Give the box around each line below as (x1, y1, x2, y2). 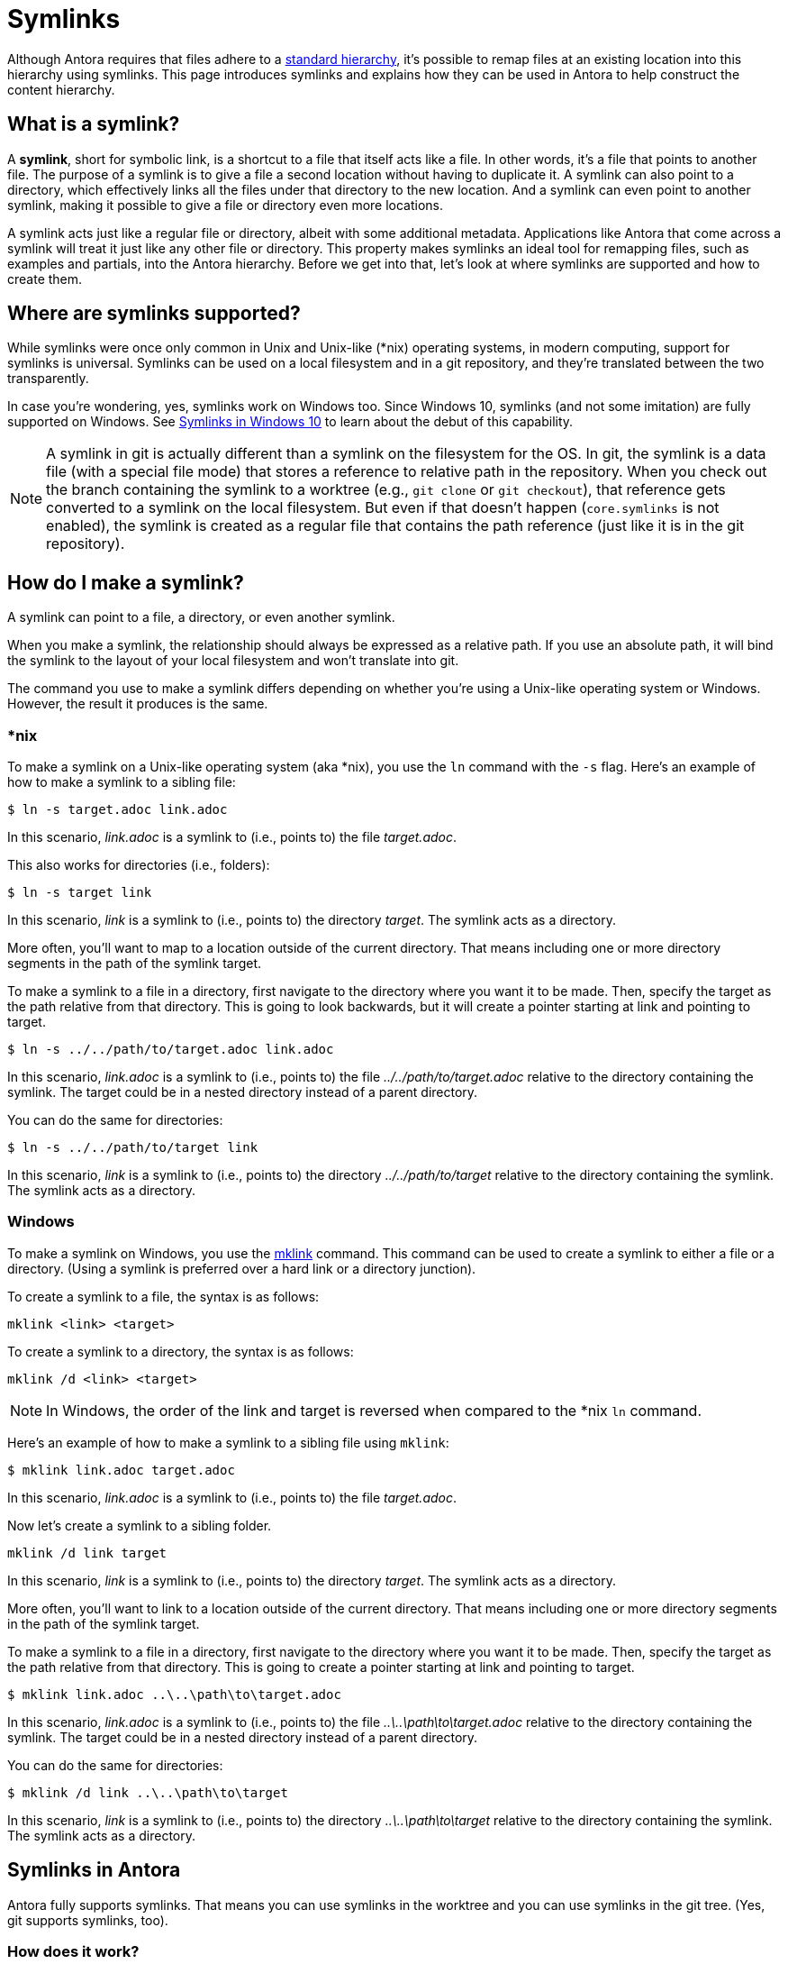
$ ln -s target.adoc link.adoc (7, 802, 228, 818)
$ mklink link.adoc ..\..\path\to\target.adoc (7, 1686, 341, 1702)
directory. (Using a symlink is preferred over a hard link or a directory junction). (7, 1260, 476, 1276)
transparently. (7, 370, 89, 387)
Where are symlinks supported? (7, 302, 301, 325)
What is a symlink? (7, 113, 180, 136)
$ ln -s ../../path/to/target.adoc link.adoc (7, 1042, 334, 1057)
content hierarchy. (7, 81, 115, 97)
